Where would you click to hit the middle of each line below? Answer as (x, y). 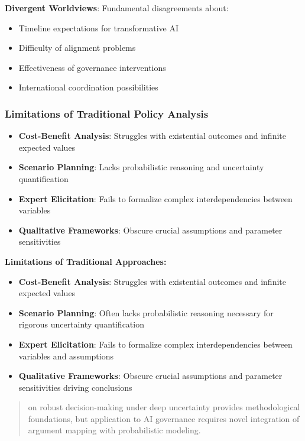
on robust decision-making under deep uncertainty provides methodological (164, 407)
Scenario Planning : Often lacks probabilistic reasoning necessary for (146, 312)
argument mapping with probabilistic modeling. (114, 430)
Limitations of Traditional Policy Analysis (107, 113)
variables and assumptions (66, 356)
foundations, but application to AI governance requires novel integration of (164, 418)
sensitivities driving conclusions (75, 387)
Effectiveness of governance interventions (92, 67)
